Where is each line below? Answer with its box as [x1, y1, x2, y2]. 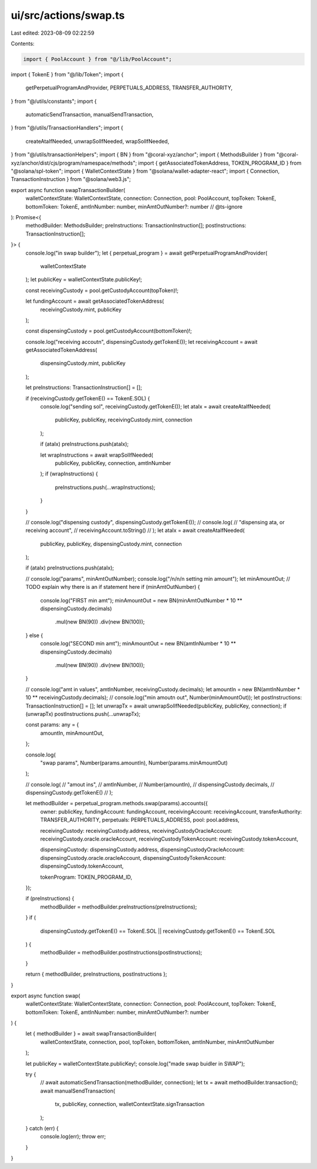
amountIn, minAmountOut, [40, 729, 104, 736]
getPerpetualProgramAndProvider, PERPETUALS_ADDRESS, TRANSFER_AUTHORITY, [25, 84, 233, 91]
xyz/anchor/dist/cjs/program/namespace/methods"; [11, 159, 137, 166]
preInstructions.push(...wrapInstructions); [55, 484, 156, 491]
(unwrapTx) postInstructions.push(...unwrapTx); [25, 710, 141, 717]
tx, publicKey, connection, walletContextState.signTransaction [55, 1101, 205, 1108]
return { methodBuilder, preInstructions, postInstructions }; [25, 970, 167, 978]
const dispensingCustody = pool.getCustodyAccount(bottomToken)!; [25, 327, 192, 334]
